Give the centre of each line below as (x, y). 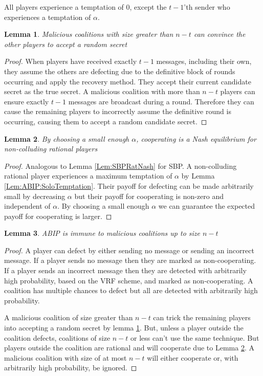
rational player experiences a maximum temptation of (88, 176)
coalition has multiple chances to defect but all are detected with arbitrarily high (131, 290)
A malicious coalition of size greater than (69, 317)
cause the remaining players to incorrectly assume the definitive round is (118, 111)
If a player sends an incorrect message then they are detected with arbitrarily (125, 270)
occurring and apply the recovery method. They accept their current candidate (128, 81)
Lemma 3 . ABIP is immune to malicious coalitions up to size (102, 233)
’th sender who (207, 7)
